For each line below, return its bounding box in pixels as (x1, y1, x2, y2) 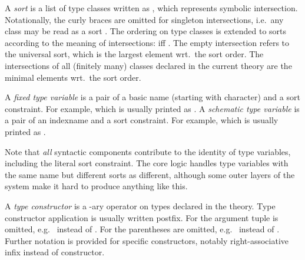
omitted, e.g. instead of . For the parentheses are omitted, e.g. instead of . (5, 223, 280, 235)
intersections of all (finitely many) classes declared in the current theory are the (5, 59, 292, 71)
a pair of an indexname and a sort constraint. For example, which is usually (5, 114, 279, 126)
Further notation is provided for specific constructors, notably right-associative (5, 234, 289, 246)
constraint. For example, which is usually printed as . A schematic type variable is (5, 102, 300, 114)
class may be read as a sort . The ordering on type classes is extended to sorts (5, 25, 287, 37)
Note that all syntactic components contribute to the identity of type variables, (5, 145, 291, 157)
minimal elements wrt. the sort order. (5, 71, 141, 83)
